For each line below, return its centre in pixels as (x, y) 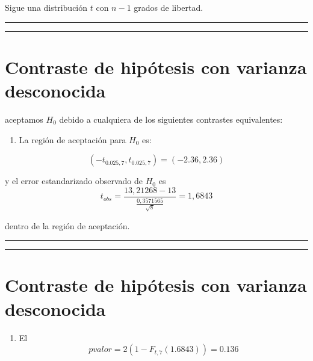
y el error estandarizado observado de (74, 181)
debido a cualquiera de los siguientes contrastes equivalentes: (171, 119)
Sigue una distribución (46, 7)
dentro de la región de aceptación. (67, 225)
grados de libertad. (169, 7)
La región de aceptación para (73, 139)
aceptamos (24, 119)
